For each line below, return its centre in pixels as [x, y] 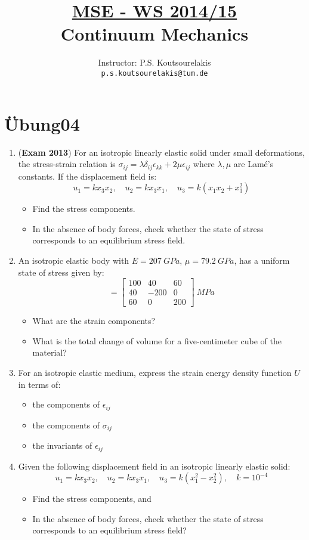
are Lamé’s [254, 164]
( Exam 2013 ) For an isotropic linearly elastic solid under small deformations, [161, 152]
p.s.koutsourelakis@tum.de [154, 73]
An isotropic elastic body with [74, 260]
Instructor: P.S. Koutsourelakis [154, 62]
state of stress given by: [61, 272]
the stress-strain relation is [67, 164]
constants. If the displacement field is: [87, 176]
